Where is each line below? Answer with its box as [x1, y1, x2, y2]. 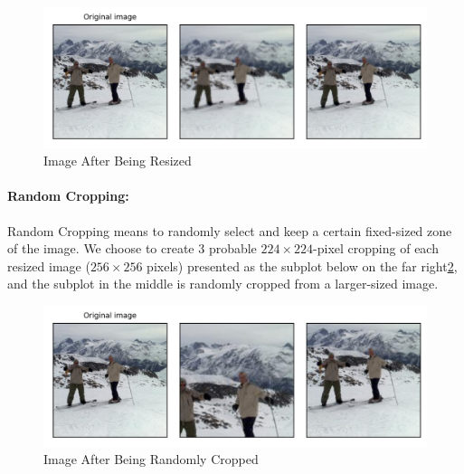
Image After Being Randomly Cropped [43, 450, 259, 469]
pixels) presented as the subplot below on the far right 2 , [147, 256, 458, 275]
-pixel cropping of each [313, 239, 439, 258]
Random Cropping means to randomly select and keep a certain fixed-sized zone [7, 221, 452, 240]
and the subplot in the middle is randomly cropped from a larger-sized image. [7, 274, 439, 293]
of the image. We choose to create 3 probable [7, 239, 257, 258]
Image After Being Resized [43, 151, 192, 170]
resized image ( [7, 256, 90, 275]
